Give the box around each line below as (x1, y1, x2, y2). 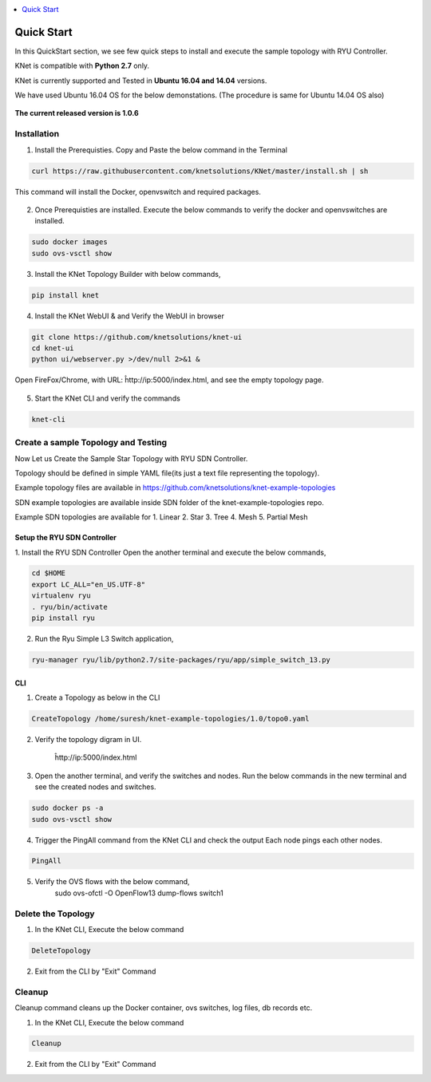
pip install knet (31, 290, 100, 299)
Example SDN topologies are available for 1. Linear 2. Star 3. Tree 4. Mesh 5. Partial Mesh (14, 512, 308, 522)
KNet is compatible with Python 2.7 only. (14, 61, 150, 71)
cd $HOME (31, 569, 66, 578)
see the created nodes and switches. (34, 782, 156, 792)
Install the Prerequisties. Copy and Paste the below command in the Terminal (34, 144, 287, 155)
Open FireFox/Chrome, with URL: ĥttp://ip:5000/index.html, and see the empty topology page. (14, 375, 324, 385)
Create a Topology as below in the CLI (34, 693, 160, 702)
